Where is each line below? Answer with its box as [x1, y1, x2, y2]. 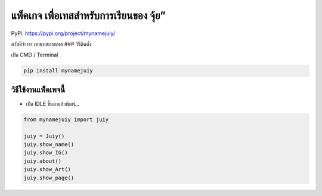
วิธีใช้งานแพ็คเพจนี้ [11, 84, 66, 94]
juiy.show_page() [23, 174, 75, 181]
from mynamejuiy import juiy [23, 116, 109, 123]
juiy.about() [23, 157, 62, 165]
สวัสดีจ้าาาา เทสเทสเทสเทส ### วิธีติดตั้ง [11, 40, 92, 48]
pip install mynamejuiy [23, 67, 94, 74]
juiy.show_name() [23, 141, 75, 148]
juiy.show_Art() [23, 166, 72, 173]
